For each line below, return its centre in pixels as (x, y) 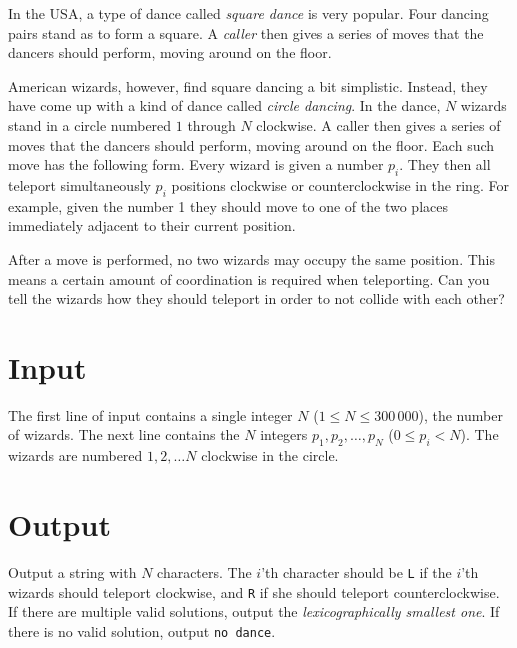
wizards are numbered (75, 455)
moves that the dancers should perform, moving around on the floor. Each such (251, 144)
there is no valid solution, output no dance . (142, 630)
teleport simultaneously (79, 184)
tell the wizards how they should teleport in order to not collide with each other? (256, 298)
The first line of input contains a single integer (150, 414)
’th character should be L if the (356, 571)
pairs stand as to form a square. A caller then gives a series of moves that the (246, 32)
